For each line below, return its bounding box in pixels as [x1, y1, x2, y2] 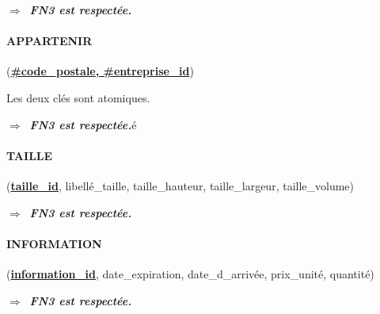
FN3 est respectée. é [29, 116, 137, 132]
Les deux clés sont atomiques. [6, 89, 150, 105]
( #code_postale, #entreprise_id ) [6, 63, 194, 79]
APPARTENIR [6, 33, 93, 49]
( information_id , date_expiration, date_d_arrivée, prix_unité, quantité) [6, 265, 374, 281]
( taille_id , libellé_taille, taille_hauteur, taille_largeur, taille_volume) [6, 177, 355, 193]
